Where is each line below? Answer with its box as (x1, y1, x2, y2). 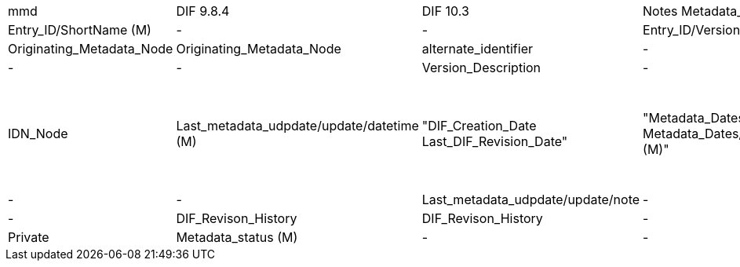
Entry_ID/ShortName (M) (8, 22, 151, 38)
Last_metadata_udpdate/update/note (421, 192, 640, 207)
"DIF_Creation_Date (421, 118, 537, 133)
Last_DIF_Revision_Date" (421, 133, 568, 149)
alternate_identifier (421, 41, 533, 57)
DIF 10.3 (421, 3, 469, 19)
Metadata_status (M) (176, 229, 298, 245)
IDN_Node (8, 126, 68, 141)
